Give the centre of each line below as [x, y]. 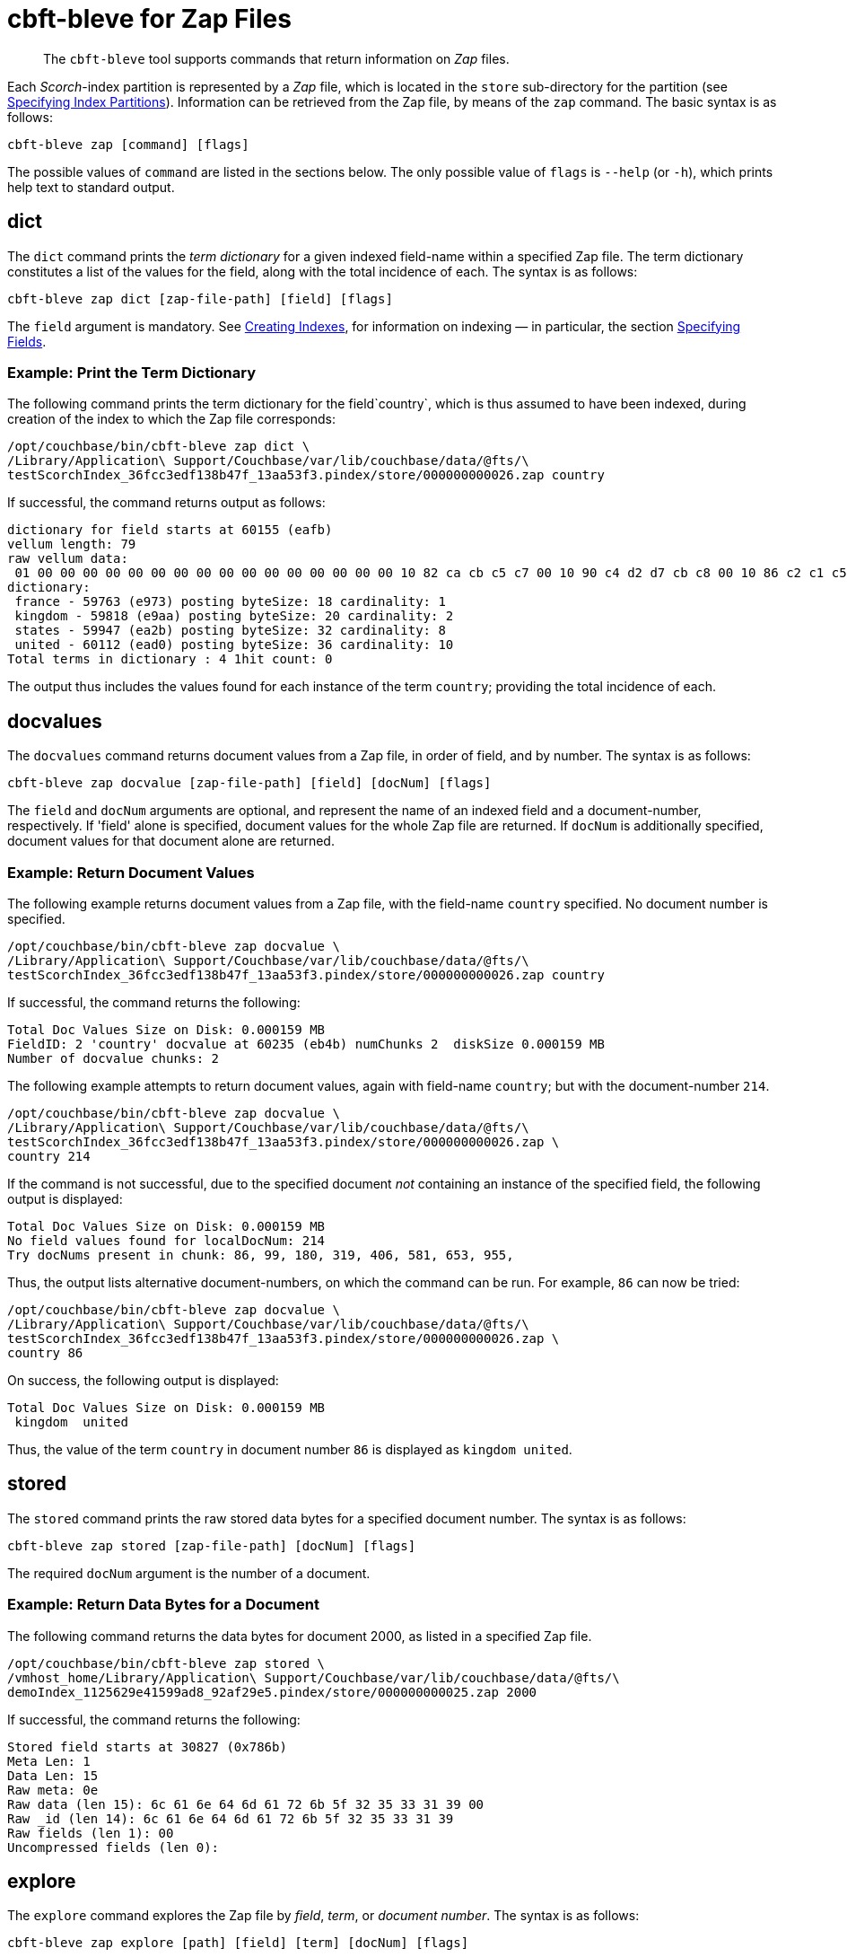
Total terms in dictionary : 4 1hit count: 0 [170, 659]
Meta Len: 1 [49, 1761]
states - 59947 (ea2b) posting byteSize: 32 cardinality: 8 [230, 631]
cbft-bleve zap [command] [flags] [128, 144]
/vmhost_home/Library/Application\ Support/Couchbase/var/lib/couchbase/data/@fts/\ [314, 1677]
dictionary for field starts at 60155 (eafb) [170, 530]
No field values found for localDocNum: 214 [166, 1240]
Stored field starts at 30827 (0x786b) [147, 1746]
